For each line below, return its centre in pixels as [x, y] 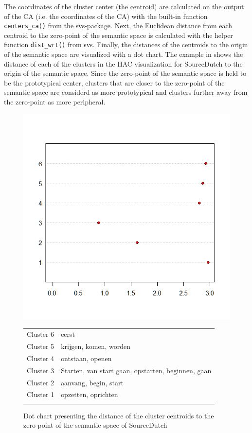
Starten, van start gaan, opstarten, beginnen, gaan [136, 370]
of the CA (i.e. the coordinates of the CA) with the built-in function [106, 16]
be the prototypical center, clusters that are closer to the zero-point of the [114, 82]
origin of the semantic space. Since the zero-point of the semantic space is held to [125, 73]
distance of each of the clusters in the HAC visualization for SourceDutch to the [123, 63]
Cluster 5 [41, 346]
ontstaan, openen [86, 358]
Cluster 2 [41, 382]
